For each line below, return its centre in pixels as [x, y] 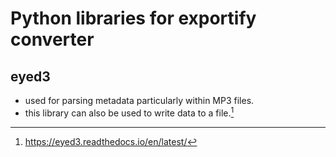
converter [52, 39]
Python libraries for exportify [133, 18]
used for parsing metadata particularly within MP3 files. [139, 100]
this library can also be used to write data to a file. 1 [129, 112]
